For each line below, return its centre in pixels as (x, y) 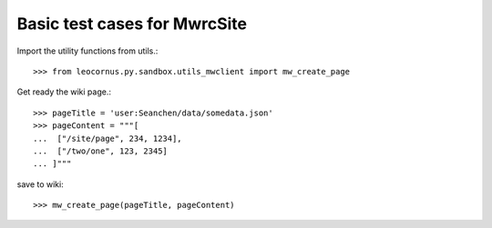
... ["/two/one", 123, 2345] (101, 151)
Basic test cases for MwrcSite (132, 24)
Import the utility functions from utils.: (87, 51)
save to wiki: (40, 184)
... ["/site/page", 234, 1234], (108, 138)
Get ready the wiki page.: (64, 92)
